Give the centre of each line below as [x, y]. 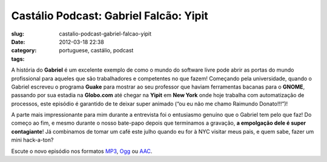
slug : [18, 34]
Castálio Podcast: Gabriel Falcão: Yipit [110, 16]
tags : [18, 59]
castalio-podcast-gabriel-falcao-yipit [105, 34]
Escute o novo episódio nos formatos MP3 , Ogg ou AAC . [82, 151]
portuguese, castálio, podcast [96, 51]
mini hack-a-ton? [32, 140]
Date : [18, 42]
